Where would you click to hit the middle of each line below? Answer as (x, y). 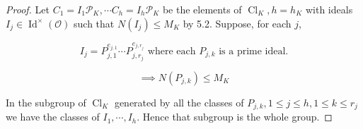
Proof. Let (28, 9)
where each (172, 51)
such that (94, 23)
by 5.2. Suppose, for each (237, 23)
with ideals (329, 9)
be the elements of (202, 9)
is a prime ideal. (254, 51)
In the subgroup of (46, 102)
